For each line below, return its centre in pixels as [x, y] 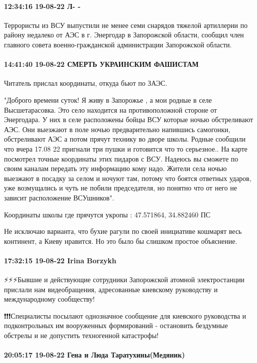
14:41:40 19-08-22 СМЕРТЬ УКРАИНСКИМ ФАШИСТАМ [101, 64]
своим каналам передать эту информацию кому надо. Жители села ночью [116, 168]
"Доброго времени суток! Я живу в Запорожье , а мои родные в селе [108, 99]
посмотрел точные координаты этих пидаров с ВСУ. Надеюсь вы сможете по [121, 158]
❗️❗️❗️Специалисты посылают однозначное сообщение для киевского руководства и [125, 315]
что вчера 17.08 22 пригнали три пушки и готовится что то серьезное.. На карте [126, 148]
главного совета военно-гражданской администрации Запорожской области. [118, 44]
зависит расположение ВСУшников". [59, 197]
